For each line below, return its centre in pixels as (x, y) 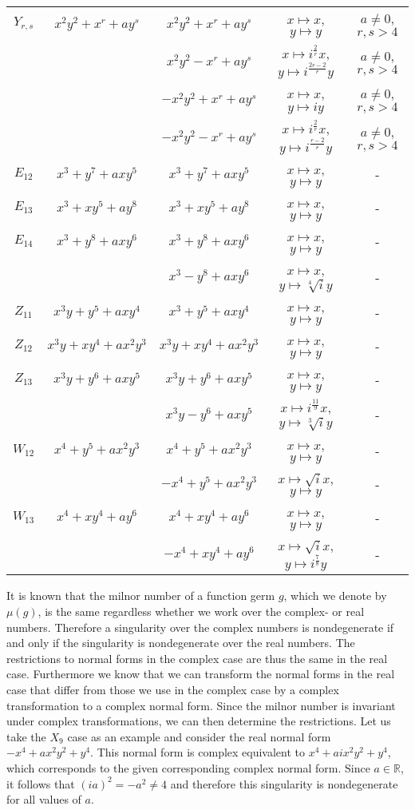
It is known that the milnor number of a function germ (141, 596)
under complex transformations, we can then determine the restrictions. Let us (199, 721)
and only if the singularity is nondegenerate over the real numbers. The (181, 643)
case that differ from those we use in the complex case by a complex (173, 690)
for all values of (44, 799)
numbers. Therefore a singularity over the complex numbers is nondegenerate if (200, 627)
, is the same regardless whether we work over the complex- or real (201, 611)
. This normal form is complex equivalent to (198, 752)
